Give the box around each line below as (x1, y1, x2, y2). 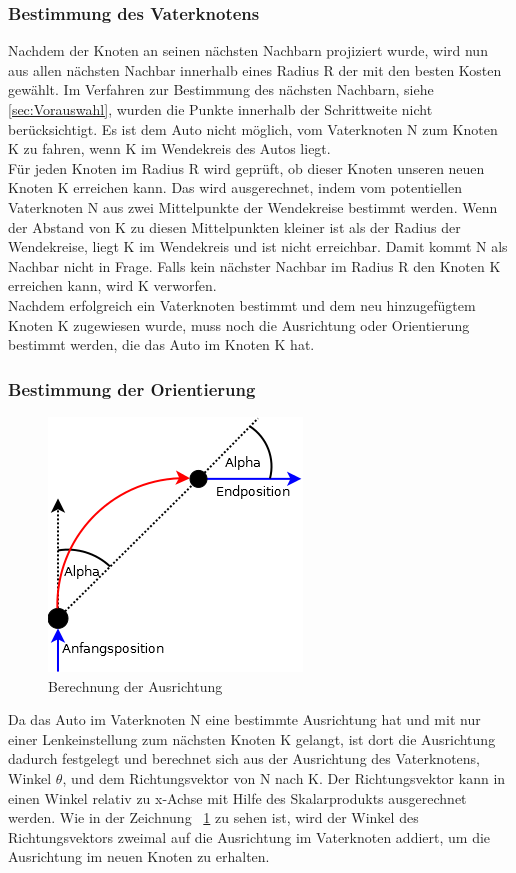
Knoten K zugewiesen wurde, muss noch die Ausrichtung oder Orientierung (8, 314, 470, 335)
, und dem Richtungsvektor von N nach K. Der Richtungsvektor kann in (62, 767, 506, 788)
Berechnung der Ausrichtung (48, 675, 223, 696)
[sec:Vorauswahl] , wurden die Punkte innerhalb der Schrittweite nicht (8, 99, 433, 119)
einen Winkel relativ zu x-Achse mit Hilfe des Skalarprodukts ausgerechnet (8, 787, 467, 808)
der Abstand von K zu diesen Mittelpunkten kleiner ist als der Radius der (8, 216, 461, 237)
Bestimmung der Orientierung (8, 376, 256, 401)
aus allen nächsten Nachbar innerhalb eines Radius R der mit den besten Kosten (8, 59, 502, 80)
